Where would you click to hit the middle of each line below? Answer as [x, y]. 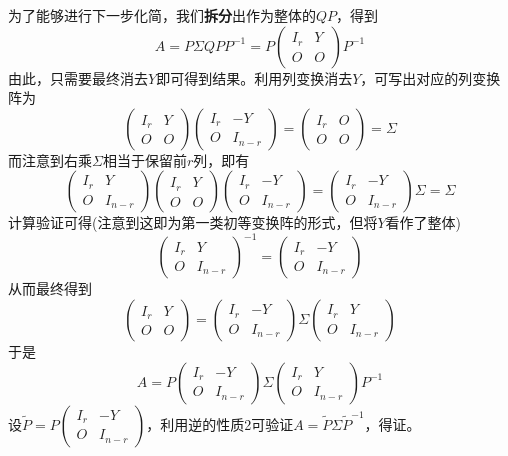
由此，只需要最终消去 [78, 77]
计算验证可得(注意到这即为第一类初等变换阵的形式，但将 [193, 222]
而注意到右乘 [50, 159]
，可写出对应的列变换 [430, 77]
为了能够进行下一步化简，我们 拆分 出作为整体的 [162, 15]
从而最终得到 [50, 288]
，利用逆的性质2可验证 [220, 423]
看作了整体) [423, 222]
